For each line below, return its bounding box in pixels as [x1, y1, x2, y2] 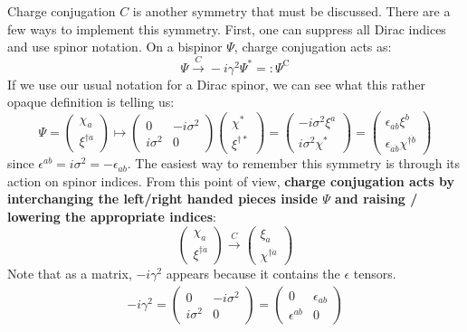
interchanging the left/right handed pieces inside [7, 189, 318, 208]
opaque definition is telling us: [7, 92, 175, 111]
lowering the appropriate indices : [7, 207, 216, 226]
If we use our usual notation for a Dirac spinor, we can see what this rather [7, 74, 426, 93]
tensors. [353, 264, 396, 283]
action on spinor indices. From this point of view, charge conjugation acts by [7, 171, 455, 190]
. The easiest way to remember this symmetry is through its [127, 154, 461, 173]
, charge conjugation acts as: [233, 37, 392, 56]
